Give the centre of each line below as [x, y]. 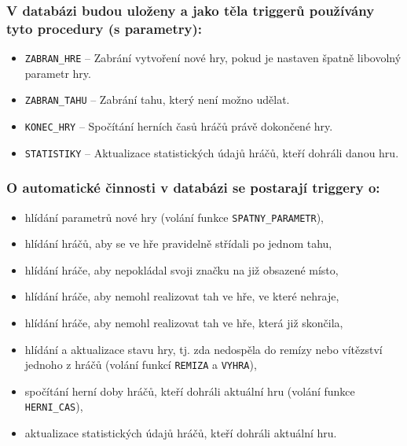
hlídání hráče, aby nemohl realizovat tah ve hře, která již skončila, [184, 323]
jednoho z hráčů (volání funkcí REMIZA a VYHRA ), [141, 365]
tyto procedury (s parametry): [104, 28]
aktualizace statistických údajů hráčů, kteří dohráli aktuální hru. [181, 433]
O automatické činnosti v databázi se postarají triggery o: [193, 188]
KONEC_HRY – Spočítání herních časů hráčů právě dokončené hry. [179, 126]
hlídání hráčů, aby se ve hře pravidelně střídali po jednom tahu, [178, 243]
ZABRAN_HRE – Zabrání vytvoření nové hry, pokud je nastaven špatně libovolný [213, 58]
